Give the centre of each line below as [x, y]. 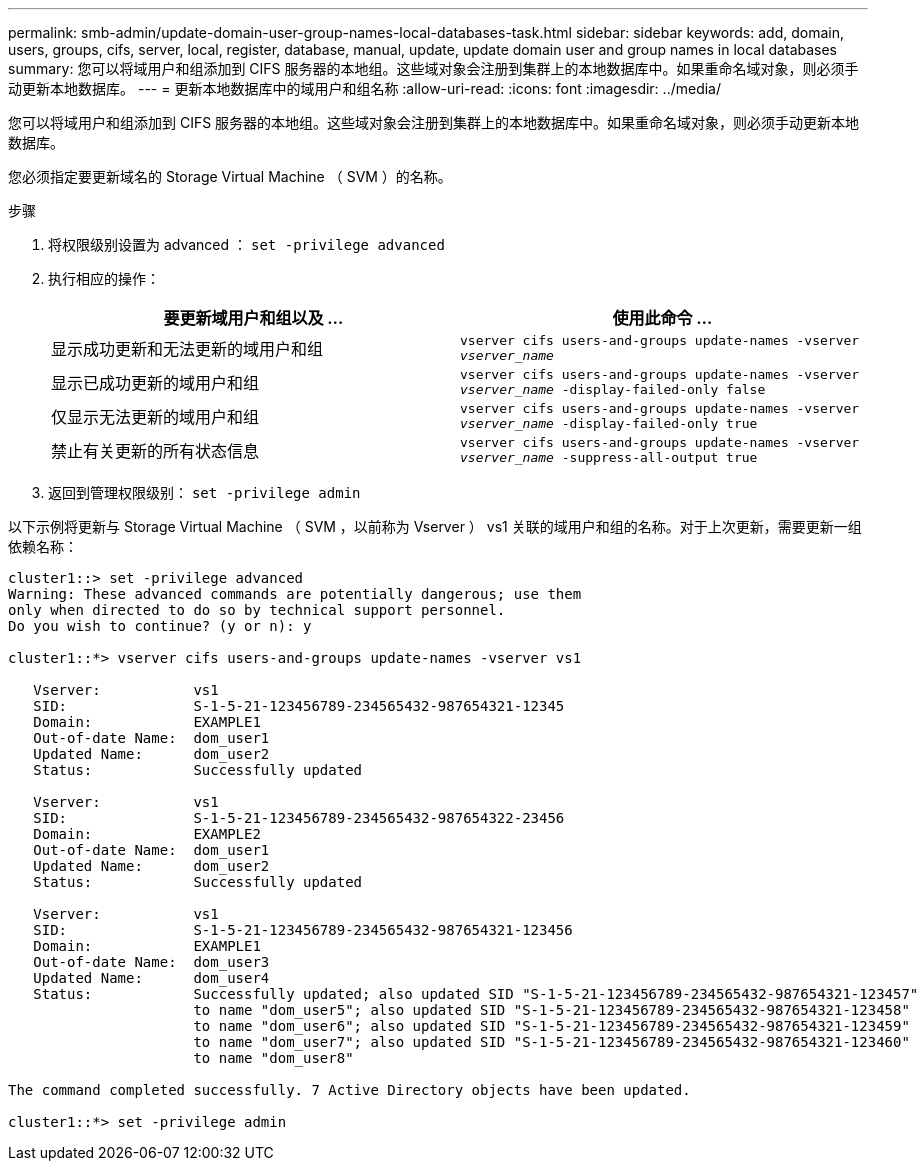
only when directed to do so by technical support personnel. [257, 610]
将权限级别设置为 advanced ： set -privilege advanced [246, 244]
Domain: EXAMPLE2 [147, 834]
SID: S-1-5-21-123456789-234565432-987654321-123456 [303, 930]
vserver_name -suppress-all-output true [609, 457]
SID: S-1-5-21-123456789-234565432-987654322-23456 [299, 818]
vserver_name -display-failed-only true [609, 423]
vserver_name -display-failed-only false [613, 389]
